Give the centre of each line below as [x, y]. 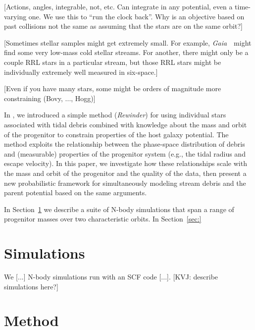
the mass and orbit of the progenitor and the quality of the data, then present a [125, 173]
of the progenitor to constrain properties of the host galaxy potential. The [116, 134]
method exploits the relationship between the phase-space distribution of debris [125, 144]
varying [15, 16]
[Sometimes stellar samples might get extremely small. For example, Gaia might [128, 42]
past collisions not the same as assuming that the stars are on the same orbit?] [123, 26]
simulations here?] [31, 286]
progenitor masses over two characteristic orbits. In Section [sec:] [103, 219]
